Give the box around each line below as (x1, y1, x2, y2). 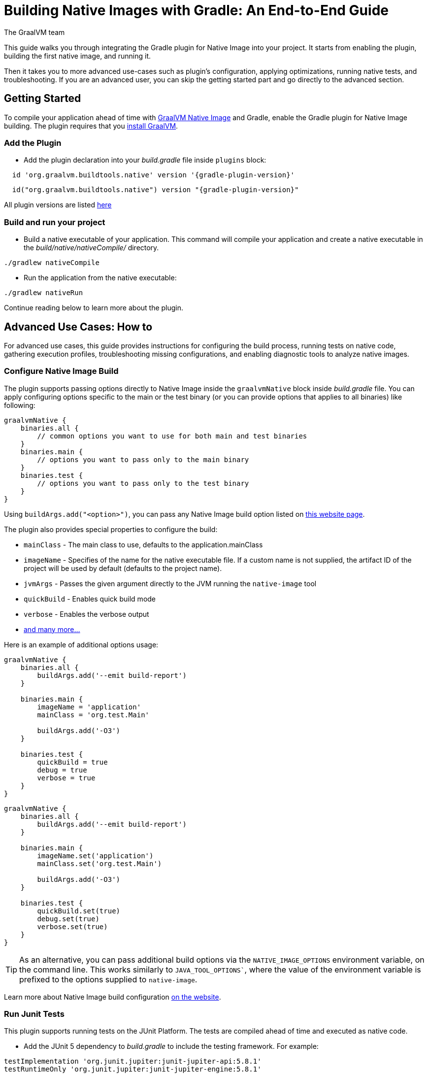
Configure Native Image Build (4, 366, 119, 376)
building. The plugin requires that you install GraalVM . (4, 121, 178, 130)
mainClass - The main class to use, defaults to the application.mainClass (24, 540, 263, 549)
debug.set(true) (37, 914, 99, 923)
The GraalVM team (4, 28, 65, 36)
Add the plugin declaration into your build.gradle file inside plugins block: (24, 156, 266, 165)
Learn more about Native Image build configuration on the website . (4, 992, 221, 1001)
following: (4, 401, 35, 409)
